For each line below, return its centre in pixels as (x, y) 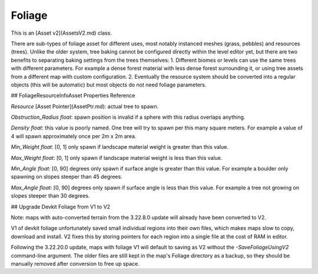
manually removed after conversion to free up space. (75, 263)
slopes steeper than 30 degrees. (50, 196)
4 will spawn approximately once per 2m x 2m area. (74, 136)
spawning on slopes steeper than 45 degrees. (67, 177)
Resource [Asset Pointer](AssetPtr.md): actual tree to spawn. (85, 106)
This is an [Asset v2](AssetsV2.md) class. (61, 33)
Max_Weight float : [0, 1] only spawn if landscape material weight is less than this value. (117, 158)
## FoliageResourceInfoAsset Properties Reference (73, 96)
